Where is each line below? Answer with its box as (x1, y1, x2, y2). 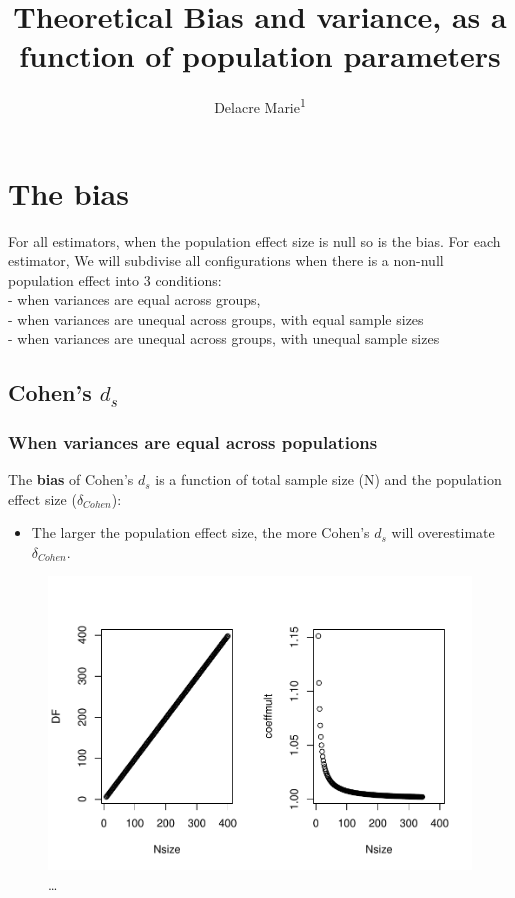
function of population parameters (19, 35, 501, 76)
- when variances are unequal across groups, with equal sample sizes (8, 308, 424, 329)
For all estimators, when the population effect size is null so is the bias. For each (8, 230, 501, 251)
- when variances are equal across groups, (8, 289, 261, 310)
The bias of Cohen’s (8, 469, 134, 490)
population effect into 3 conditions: (8, 269, 222, 290)
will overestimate (391, 522, 495, 543)
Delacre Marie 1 (214, 94, 306, 117)
